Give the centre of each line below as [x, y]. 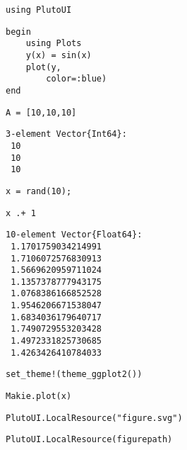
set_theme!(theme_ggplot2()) [74, 375]
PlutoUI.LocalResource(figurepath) [89, 440]
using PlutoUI [39, 10]
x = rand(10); [39, 191]
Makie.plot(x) [39, 396]
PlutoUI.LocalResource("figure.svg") [94, 418]
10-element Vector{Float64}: [74, 235]
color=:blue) [77, 79]
